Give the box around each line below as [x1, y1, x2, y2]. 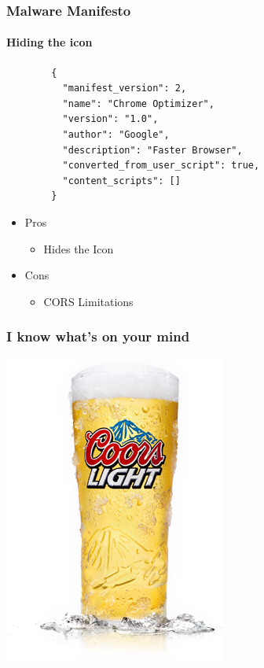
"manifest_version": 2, [62, 83, 187, 94]
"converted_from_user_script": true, [62, 160, 260, 172]
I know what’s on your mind [6, 327, 190, 346]
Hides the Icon [43, 240, 114, 256]
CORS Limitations [43, 293, 134, 309]
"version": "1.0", [62, 113, 159, 125]
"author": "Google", [62, 129, 170, 141]
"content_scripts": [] [62, 175, 181, 186]
